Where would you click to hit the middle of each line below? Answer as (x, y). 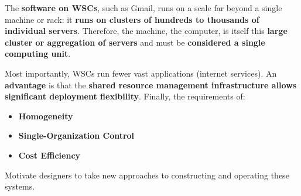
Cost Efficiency (49, 155)
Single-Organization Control (76, 135)
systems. (20, 186)
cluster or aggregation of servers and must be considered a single (135, 42)
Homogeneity (46, 116)
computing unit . (38, 54)
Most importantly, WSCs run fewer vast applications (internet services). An (141, 73)
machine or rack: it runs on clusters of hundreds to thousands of (132, 19)
